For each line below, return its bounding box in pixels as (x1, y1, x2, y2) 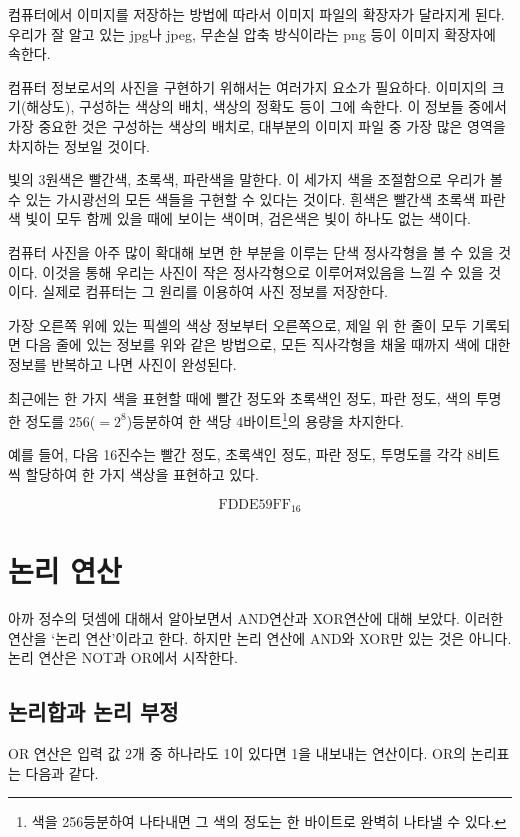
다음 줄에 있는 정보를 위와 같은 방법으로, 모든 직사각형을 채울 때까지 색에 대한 (25, 334, 511, 355)
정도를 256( (25, 410, 96, 431)
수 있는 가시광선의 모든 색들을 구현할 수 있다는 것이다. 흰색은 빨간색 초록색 (8, 188, 476, 209)
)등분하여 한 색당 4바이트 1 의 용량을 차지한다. (126, 408, 404, 431)
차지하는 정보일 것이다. (8, 135, 151, 156)
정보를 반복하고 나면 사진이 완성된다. (8, 353, 237, 374)
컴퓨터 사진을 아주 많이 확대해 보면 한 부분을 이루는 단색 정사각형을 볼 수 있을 (8, 241, 494, 262)
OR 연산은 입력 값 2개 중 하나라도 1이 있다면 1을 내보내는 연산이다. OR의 (8, 743, 467, 764)
